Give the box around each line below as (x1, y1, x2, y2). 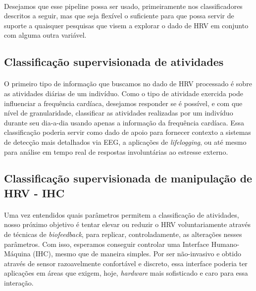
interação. (4, 278, 34, 288)
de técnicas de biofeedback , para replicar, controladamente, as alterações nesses (4, 229, 242, 239)
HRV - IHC (4, 185, 65, 200)
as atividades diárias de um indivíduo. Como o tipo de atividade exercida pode (4, 88, 243, 98)
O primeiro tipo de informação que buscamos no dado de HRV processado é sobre (4, 78, 252, 89)
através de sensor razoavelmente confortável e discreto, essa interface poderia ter (4, 258, 248, 268)
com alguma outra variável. (4, 30, 87, 40)
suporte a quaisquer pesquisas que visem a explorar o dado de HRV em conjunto (4, 20, 249, 30)
